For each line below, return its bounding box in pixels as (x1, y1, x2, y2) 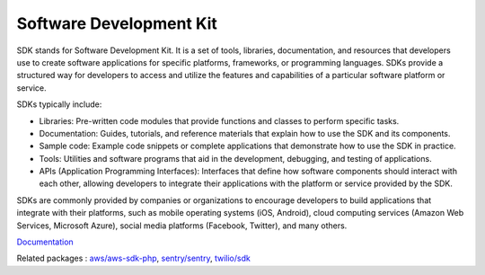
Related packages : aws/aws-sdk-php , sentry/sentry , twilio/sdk (16, 253, 251, 264)
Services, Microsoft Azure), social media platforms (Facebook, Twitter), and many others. (16, 220, 348, 231)
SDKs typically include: (16, 99, 102, 110)
